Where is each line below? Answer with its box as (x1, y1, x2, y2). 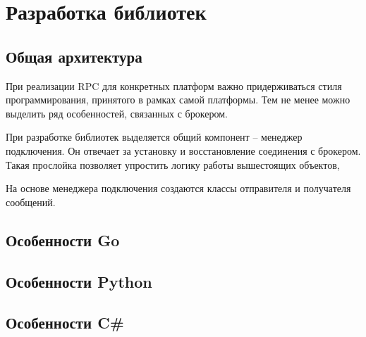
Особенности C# (6, 312, 124, 333)
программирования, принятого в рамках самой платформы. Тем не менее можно (6, 92, 350, 107)
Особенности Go (6, 229, 120, 250)
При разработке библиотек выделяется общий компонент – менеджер (6, 129, 303, 144)
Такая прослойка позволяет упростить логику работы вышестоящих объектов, (6, 157, 340, 172)
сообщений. (6, 194, 56, 209)
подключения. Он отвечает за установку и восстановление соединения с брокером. (6, 143, 361, 158)
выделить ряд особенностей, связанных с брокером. (6, 106, 228, 120)
